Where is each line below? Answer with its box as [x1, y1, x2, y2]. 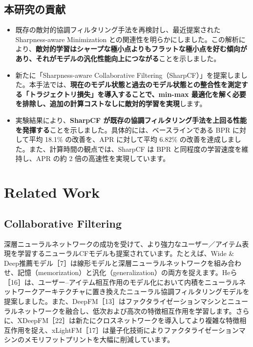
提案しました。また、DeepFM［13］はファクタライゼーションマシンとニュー [4, 296, 249, 306]
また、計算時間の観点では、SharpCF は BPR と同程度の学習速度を [29, 143, 242, 154]
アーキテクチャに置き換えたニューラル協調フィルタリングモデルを [38, 286, 250, 297]
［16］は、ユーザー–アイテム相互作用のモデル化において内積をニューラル [4, 277, 239, 287]
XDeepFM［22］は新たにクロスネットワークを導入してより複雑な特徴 [17, 315, 240, 325]
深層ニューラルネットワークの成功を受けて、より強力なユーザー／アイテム [4, 238, 242, 249]
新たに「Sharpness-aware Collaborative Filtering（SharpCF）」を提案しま [15, 69, 241, 80]
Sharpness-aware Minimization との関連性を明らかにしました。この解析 [15, 34, 239, 44]
